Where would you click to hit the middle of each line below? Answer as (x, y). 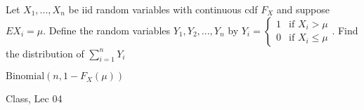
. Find (345, 30)
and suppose (303, 9)
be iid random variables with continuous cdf (163, 9)
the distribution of (45, 53)
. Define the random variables (107, 30)
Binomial (25, 77)
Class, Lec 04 (34, 98)
